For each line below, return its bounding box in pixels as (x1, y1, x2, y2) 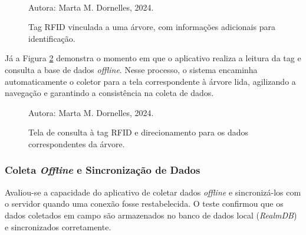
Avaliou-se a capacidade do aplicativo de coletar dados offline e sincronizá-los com (5, 186, 301, 198)
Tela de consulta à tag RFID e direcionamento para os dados (28, 126, 249, 138)
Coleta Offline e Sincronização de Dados (5, 163, 200, 177)
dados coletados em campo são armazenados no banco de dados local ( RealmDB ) (5, 208, 297, 221)
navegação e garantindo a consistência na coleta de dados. (5, 87, 214, 99)
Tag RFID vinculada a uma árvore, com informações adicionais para (28, 21, 275, 33)
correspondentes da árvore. (28, 137, 125, 150)
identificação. (28, 32, 75, 44)
